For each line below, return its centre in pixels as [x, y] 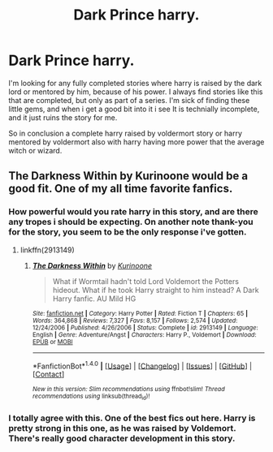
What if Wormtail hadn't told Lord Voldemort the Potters [146, 281]
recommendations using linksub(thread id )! [91, 397]
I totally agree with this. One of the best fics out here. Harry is [132, 418]
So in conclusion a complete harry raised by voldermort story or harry [125, 133]
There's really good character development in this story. [122, 438]
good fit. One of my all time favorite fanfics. [121, 189]
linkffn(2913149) [47, 250]
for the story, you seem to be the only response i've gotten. [128, 232]
